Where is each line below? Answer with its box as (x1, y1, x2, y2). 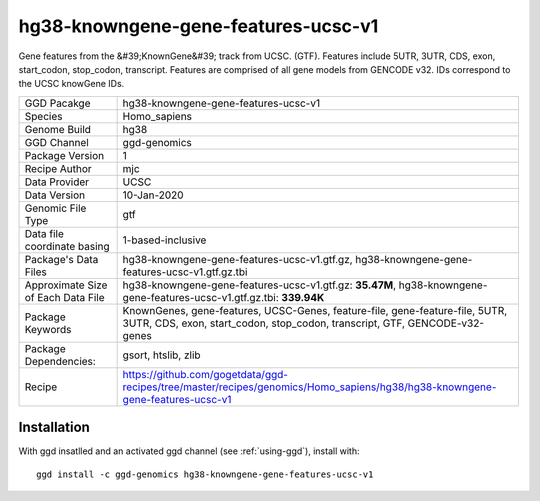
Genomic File (24, 201, 87, 215)
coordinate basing (24, 239, 110, 253)
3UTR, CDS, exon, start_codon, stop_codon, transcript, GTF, (122, 316, 405, 330)
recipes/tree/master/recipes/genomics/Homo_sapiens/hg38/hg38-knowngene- (122, 380, 497, 394)
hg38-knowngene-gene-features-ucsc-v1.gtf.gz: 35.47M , (122, 278, 397, 292)
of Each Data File (24, 290, 105, 304)
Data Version (24, 188, 86, 202)
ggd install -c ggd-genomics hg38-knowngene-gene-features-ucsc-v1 (36, 468, 374, 480)
